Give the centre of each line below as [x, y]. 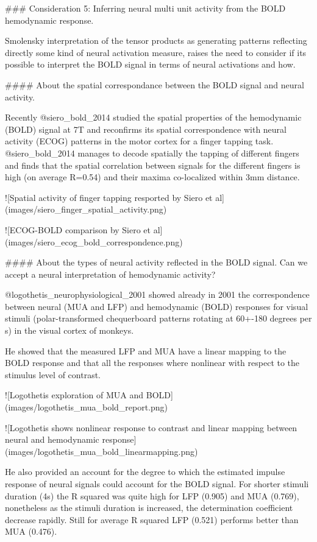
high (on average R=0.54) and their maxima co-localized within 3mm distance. [152, 177]
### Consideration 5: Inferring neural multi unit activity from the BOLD [145, 8]
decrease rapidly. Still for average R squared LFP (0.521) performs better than [152, 519]
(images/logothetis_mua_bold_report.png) [87, 407]
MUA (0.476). [31, 531]
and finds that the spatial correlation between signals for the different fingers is [153, 165]
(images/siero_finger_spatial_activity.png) [86, 209]
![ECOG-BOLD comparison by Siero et [78, 229]
